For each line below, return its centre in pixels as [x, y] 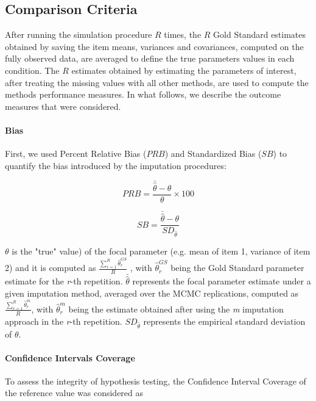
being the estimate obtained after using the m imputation [176, 309]
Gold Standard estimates [260, 34]
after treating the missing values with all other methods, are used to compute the [157, 82]
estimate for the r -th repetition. [64, 281]
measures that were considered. [63, 106]
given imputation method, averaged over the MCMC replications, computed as [152, 293]
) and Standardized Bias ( [213, 154]
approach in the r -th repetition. [64, 321]
